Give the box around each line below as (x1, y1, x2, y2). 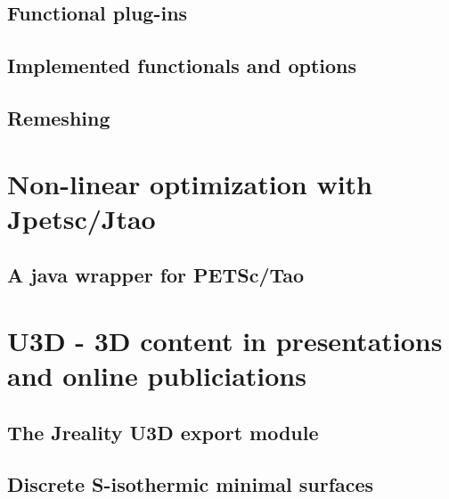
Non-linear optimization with (7, 165, 373, 201)
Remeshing (7, 103, 110, 131)
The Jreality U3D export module (7, 418, 319, 446)
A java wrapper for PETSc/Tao (7, 261, 305, 289)
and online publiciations (7, 357, 306, 394)
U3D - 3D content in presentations (7, 322, 443, 358)
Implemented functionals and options (7, 52, 357, 79)
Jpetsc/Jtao (7, 200, 156, 236)
